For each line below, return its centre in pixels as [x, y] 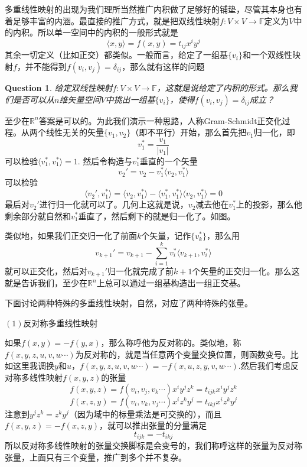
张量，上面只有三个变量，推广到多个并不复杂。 [96, 457]
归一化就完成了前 [141, 271]
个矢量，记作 [166, 236]
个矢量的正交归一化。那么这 [246, 271]
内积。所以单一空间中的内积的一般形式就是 [95, 32]
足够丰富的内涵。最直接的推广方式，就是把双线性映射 [116, 20]
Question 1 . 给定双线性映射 [59, 87]
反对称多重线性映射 [61, 322]
